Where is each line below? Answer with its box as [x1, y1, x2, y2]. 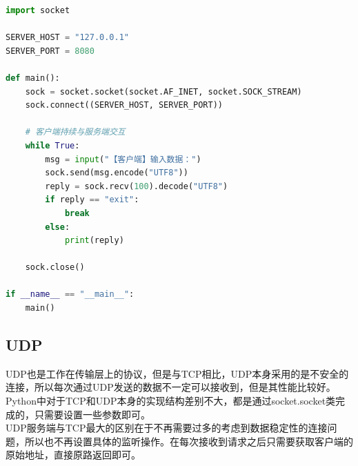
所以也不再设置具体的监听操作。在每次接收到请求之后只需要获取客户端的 [24, 434, 353, 448]
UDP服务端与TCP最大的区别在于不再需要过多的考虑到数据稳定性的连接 [6, 420, 328, 435]
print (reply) [64, 235, 124, 246]
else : [45, 222, 70, 232]
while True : [25, 140, 80, 151]
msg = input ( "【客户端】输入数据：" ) [45, 154, 201, 164]
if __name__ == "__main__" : [6, 289, 135, 300]
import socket [6, 6, 70, 15]
